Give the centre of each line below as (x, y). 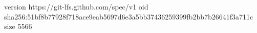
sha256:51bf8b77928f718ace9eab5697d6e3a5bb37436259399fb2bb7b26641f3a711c (129, 16)
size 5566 (18, 26)
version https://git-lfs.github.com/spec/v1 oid (76, 6)
